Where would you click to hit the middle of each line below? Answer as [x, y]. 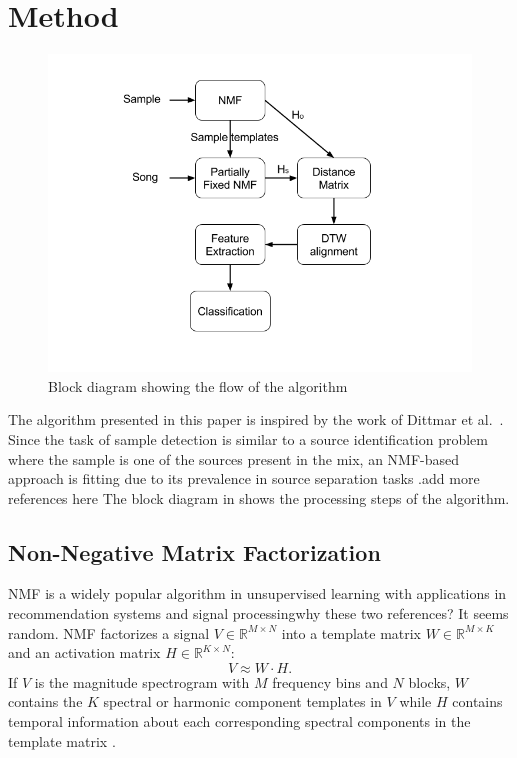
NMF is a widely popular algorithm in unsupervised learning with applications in [257, 593]
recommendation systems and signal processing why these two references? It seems [258, 613]
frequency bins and [330, 681]
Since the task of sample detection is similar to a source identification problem [248, 438]
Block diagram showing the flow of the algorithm [198, 385]
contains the [45, 701]
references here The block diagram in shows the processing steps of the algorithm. [259, 497]
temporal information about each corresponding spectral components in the [239, 721]
